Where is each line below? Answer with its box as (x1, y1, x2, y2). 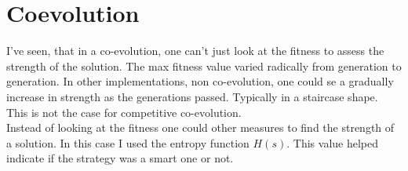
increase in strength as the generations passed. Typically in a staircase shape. (6, 88, 378, 104)
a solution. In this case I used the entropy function (6, 134, 250, 151)
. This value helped (286, 134, 379, 151)
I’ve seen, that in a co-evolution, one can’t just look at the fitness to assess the (6, 42, 384, 59)
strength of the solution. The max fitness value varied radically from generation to (6, 57, 402, 74)
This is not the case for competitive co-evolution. (6, 104, 242, 120)
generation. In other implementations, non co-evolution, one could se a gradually (6, 73, 394, 89)
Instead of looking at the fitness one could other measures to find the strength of (6, 119, 395, 136)
